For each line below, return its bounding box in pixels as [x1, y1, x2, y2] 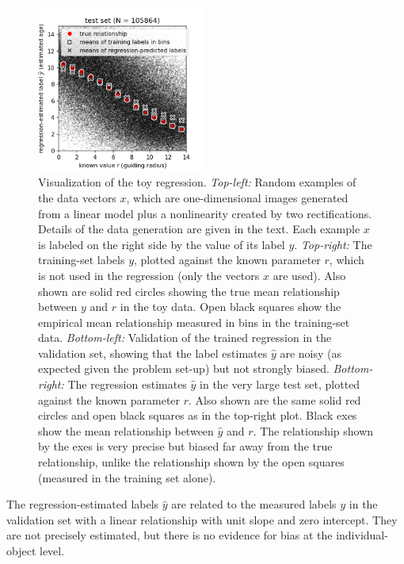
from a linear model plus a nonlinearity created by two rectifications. [38, 205, 372, 221]
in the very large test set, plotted [200, 376, 360, 393]
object [6, 543, 36, 558]
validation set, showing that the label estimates [38, 344, 268, 361]
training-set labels [38, 251, 125, 268]
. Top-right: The [294, 236, 372, 252]
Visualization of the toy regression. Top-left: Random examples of [38, 174, 356, 190]
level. [39, 543, 65, 558]
